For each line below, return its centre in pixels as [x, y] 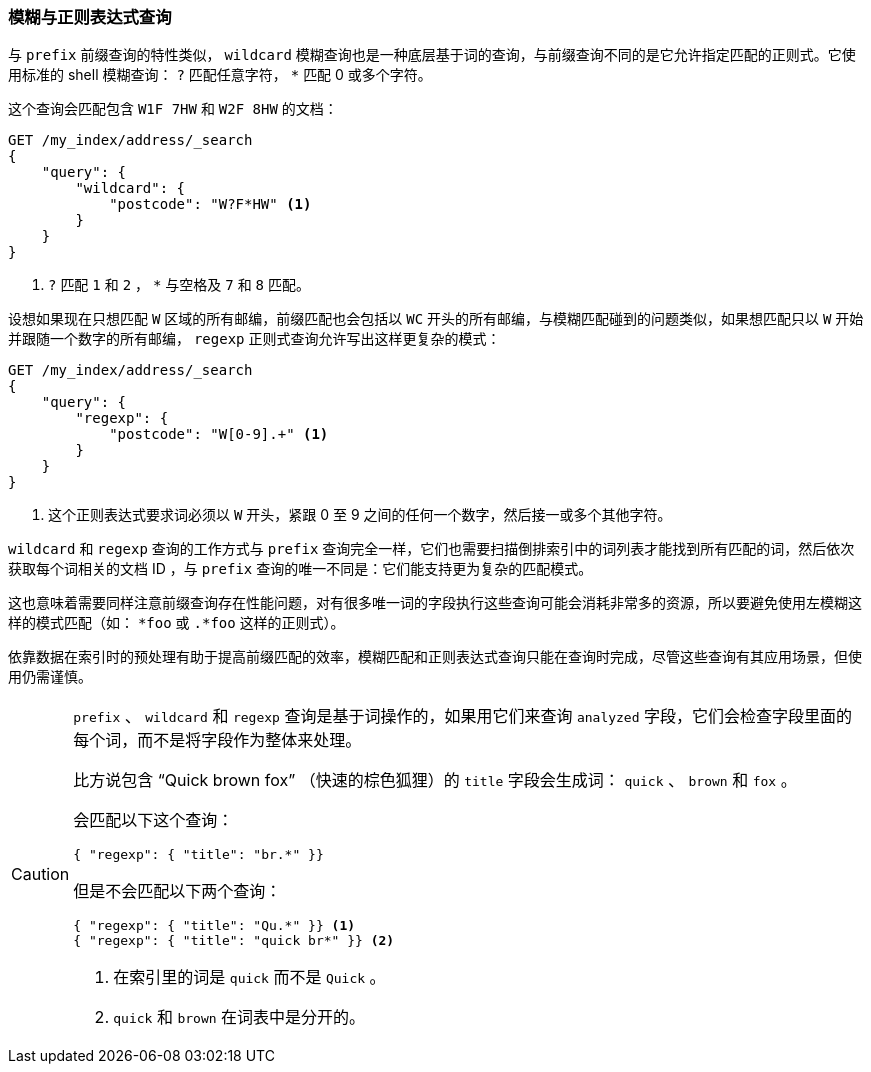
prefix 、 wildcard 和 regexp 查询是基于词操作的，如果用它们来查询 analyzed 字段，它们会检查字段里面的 [463, 716]
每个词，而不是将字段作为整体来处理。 [217, 740]
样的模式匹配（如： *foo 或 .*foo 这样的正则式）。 [176, 623]
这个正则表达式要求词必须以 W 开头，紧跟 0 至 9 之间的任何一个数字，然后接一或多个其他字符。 [360, 515]
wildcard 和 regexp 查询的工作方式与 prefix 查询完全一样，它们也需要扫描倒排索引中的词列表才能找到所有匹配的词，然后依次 [431, 549]
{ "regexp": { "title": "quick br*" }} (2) [234, 941]
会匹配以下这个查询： [153, 820]
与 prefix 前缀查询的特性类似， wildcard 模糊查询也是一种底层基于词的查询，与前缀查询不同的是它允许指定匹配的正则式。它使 [432, 55]
